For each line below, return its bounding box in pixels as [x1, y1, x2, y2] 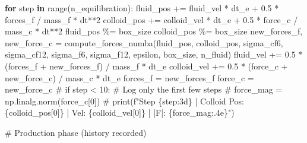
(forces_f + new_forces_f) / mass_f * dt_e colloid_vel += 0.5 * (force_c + [5, 59, 288, 72]
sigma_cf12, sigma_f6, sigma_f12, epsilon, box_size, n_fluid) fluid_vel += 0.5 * [5, 48, 303, 61]
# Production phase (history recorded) [5, 126, 147, 138]
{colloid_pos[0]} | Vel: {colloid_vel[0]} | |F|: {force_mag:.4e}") [5, 106, 235, 119]
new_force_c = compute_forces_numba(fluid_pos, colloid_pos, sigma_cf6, [5, 36, 283, 49]
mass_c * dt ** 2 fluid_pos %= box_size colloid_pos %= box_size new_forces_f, [5, 25, 303, 37]
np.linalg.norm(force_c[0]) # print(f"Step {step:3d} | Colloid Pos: [5, 94, 244, 107]
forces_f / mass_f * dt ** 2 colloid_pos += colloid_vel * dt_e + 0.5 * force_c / [5, 13, 298, 26]
